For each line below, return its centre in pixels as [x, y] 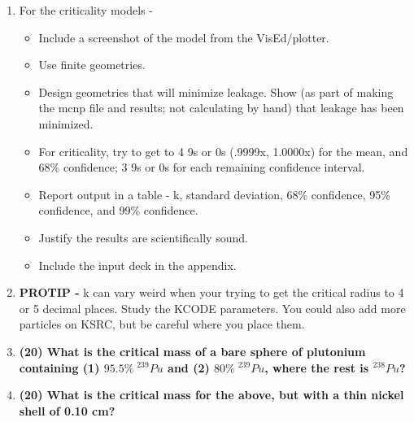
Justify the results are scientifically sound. [143, 237]
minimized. [66, 123]
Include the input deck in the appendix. [137, 265]
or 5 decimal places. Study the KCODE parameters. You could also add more [212, 308]
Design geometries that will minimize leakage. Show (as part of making [216, 91]
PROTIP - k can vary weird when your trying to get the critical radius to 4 [211, 292]
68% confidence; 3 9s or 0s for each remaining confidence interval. [202, 167]
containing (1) [59, 367]
